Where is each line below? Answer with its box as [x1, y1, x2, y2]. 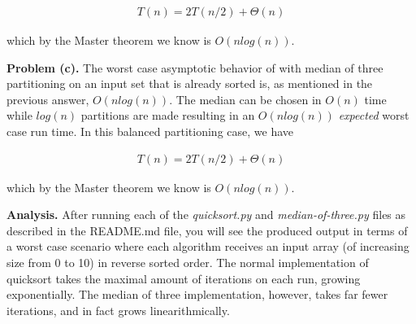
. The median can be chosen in [169, 90, 322, 107]
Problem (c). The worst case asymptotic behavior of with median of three [6, 59, 383, 76]
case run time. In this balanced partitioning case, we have [6, 123, 294, 139]
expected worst [338, 107, 409, 124]
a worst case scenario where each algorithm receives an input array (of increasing [6, 238, 409, 255]
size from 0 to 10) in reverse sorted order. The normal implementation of [6, 254, 369, 270]
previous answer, [6, 90, 89, 107]
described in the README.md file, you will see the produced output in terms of [6, 221, 408, 239]
